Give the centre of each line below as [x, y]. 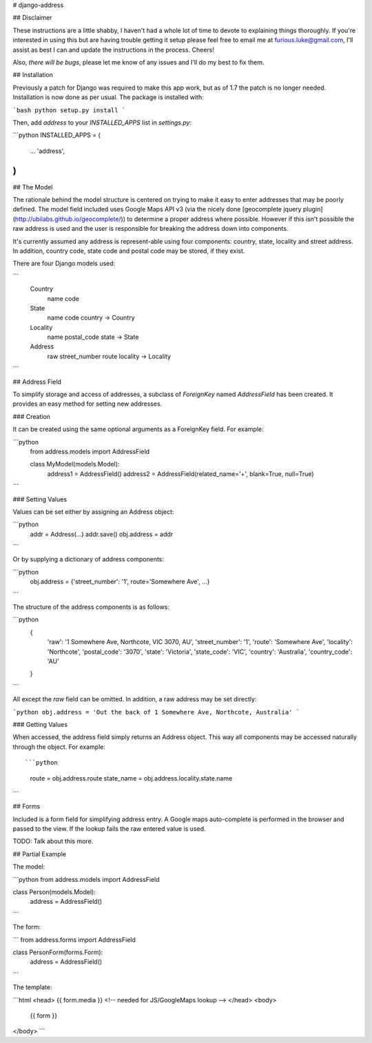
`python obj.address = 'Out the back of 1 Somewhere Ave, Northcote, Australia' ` [156, 712]
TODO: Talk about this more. [53, 841]
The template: [32, 987]
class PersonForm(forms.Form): [58, 952]
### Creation [32, 416]
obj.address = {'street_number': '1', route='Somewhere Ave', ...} [120, 581]
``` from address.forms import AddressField [74, 940]
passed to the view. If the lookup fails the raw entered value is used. [109, 829]
